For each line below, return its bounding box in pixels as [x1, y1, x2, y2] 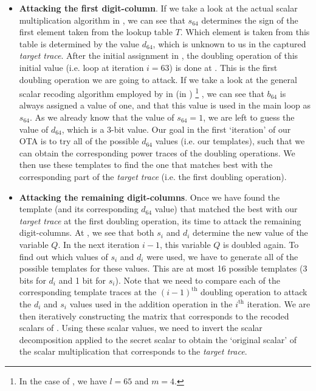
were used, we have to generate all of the [146, 250, 298, 262]
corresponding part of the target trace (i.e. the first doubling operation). [19, 170, 287, 182]
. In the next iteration [58, 238, 140, 250]
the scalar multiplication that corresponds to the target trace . [19, 345, 247, 358]
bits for [19, 273, 46, 286]
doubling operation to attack [201, 286, 307, 298]
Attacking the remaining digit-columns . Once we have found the [19, 190, 280, 203]
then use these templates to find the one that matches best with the [19, 158, 273, 171]
